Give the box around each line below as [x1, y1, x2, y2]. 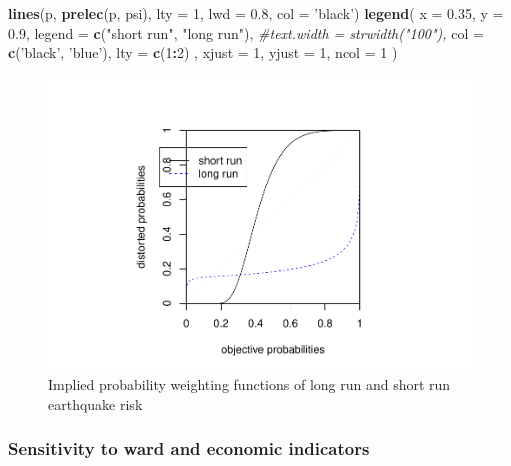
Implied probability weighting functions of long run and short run [48, 373, 451, 394]
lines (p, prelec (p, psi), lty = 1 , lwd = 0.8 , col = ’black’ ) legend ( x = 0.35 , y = [8, 3, 504, 23]
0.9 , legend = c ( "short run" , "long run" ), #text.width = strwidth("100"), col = [8, 22, 484, 43]
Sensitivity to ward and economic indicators [8, 436, 370, 461]
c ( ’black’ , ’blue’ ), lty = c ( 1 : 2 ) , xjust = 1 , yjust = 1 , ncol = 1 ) [8, 42, 398, 63]
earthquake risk [48, 393, 143, 414]
